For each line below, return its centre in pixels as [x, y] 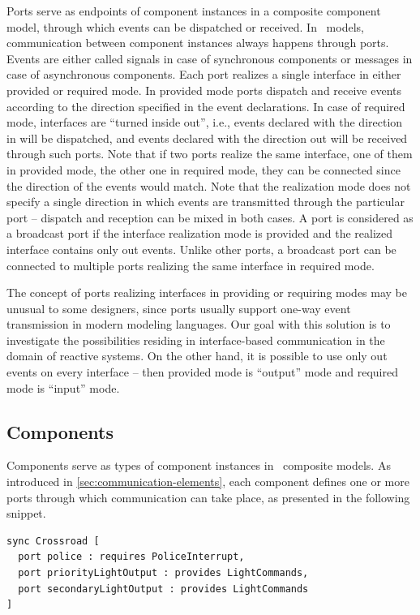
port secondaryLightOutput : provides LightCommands [163, 589]
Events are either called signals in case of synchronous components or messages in [210, 58]
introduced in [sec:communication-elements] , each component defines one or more [208, 482]
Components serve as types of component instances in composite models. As [199, 465]
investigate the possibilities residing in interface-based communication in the [196, 340]
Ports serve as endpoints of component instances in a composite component [194, 11]
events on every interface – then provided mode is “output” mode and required [202, 372]
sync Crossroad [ [53, 541]
